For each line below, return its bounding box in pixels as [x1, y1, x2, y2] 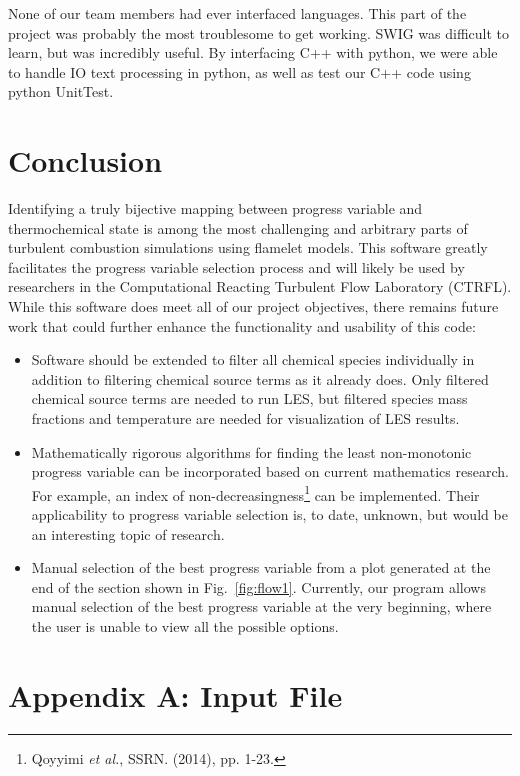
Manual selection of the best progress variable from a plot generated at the [31, 557, 491, 578]
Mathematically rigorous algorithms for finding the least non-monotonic [31, 441, 472, 462]
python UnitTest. [8, 81, 114, 102]
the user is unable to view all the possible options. [31, 616, 339, 637]
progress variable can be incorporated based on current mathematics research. [31, 461, 509, 482]
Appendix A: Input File [8, 674, 343, 715]
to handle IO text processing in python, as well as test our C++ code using [8, 61, 471, 82]
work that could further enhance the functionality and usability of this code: [8, 315, 476, 336]
